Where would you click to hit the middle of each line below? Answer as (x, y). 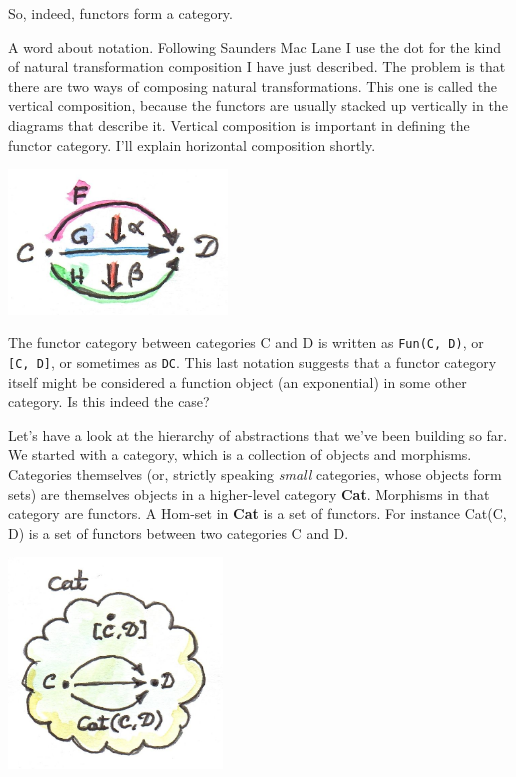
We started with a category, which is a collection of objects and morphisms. (240, 454)
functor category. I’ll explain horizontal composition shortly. (192, 144)
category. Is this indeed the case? (109, 401)
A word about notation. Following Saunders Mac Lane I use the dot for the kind (255, 46)
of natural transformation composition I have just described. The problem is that (257, 66)
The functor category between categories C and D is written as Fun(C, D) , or (246, 342)
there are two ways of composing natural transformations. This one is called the (253, 85)
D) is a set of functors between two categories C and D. (178, 532)
